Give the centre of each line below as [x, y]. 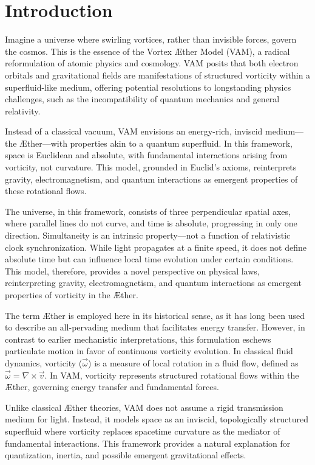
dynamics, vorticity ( [44, 362]
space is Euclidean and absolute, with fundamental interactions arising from [146, 155]
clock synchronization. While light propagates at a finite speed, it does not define [156, 247]
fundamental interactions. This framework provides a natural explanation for [148, 443]
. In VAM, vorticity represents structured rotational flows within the [172, 375]
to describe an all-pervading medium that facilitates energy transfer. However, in [155, 327]
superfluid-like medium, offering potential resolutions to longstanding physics [148, 87]
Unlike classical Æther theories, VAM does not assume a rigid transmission [144, 407]
